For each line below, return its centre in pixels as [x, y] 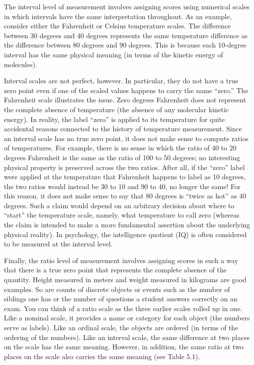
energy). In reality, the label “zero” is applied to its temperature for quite [114, 119]
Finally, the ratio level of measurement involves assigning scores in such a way [121, 260]
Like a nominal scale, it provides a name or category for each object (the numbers [127, 318]
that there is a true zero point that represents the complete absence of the [115, 270]
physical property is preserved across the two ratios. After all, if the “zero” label [125, 167]
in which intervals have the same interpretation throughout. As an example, [118, 16]
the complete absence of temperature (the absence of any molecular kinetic [116, 109]
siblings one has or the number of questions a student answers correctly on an [121, 299]
